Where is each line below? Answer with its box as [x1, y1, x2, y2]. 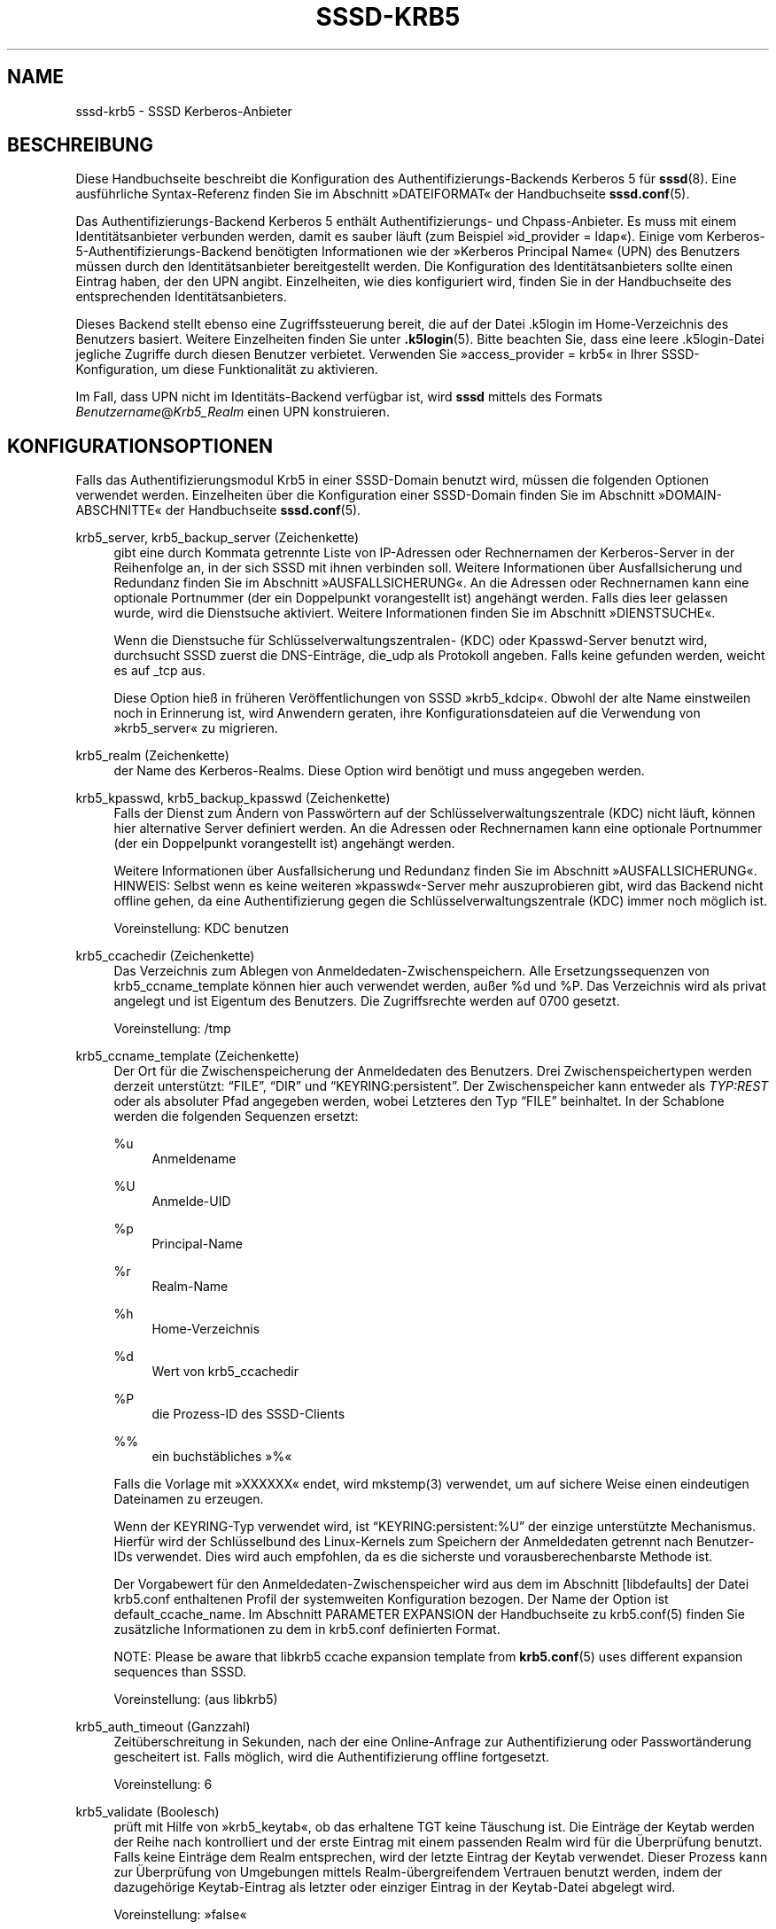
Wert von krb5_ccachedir [151, 1364, 299, 1380]
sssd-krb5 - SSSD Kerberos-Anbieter [75, 103, 292, 119]
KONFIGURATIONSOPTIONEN [7, 434, 273, 457]
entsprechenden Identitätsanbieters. [75, 289, 287, 305]
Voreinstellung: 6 [113, 1777, 213, 1793]
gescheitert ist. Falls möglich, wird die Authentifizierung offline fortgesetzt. [113, 1749, 550, 1765]
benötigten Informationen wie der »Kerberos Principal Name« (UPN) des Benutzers [255, 244, 741, 260]
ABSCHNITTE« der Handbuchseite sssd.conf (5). [75, 502, 361, 518]
